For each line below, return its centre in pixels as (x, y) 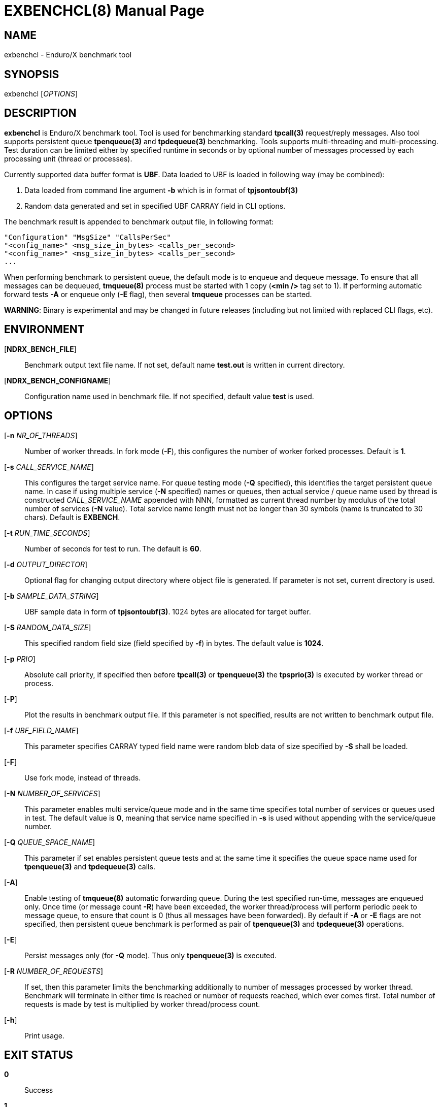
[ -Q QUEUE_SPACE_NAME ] (50, 842)
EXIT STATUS (39, 1055)
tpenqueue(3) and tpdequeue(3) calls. (90, 866)
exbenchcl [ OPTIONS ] (41, 94)
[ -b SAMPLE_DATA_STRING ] (52, 596)
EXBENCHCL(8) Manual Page (104, 11)
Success (39, 1090)
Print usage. (44, 1035)
